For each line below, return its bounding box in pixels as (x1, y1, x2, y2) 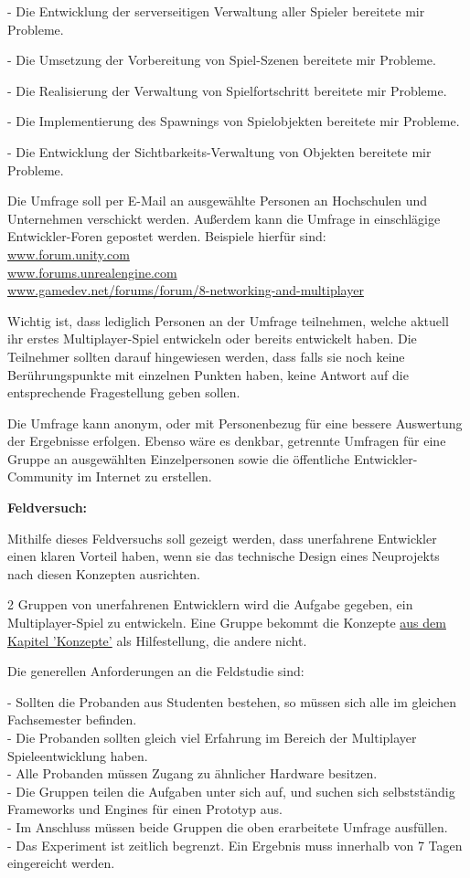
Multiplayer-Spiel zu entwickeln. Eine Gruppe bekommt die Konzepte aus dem (7, 613, 446, 632)
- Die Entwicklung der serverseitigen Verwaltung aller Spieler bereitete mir (7, 2, 425, 20)
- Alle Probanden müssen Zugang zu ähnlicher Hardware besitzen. (7, 764, 378, 783)
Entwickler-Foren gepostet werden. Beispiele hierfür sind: (7, 227, 326, 246)
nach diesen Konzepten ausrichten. (7, 564, 200, 583)
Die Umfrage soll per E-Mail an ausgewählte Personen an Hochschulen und (7, 191, 428, 210)
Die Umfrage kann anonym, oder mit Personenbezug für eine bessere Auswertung (7, 413, 463, 432)
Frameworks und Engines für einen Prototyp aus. (7, 799, 283, 819)
